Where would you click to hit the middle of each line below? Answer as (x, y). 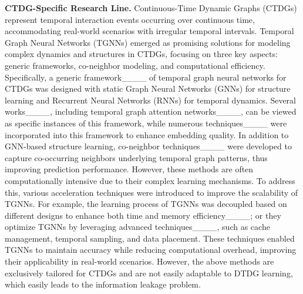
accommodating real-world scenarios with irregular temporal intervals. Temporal (149, 31)
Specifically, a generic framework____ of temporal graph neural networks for (146, 77)
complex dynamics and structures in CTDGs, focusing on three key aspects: (141, 54)
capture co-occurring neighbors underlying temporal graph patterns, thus (136, 157)
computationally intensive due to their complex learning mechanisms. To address (150, 180)
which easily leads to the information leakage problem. (103, 284)
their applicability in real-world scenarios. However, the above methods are (139, 261)
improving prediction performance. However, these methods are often (129, 169)
